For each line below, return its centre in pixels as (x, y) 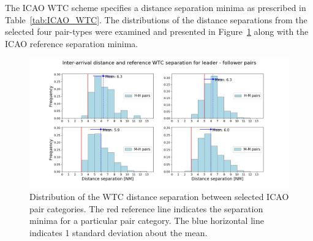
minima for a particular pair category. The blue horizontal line (147, 221)
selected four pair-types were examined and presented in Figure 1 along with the (157, 32)
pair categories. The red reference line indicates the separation (146, 208)
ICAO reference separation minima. (72, 43)
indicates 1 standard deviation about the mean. (119, 232)
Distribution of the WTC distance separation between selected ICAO (159, 196)
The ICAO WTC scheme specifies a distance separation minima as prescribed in (156, 7)
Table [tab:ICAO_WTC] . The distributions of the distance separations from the (156, 19)
